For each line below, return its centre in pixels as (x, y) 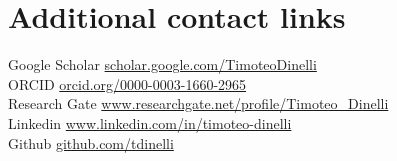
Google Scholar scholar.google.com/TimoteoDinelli (162, 64)
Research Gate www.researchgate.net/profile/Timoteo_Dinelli (198, 103)
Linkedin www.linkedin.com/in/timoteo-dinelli (150, 122)
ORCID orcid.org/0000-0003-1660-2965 (127, 83)
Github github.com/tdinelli (91, 142)
